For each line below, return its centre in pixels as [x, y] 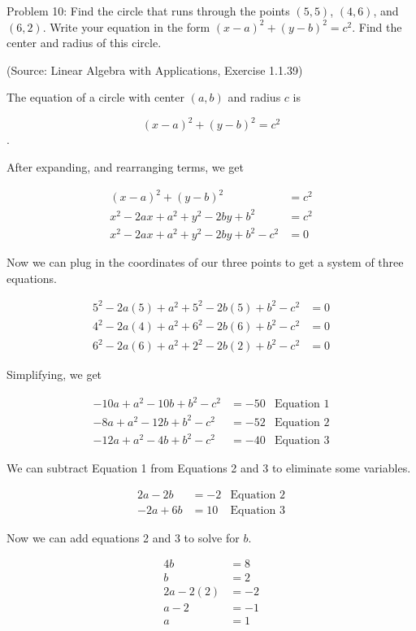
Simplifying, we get [54, 374]
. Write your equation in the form [126, 26]
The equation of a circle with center [96, 97]
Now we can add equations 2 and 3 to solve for [123, 537]
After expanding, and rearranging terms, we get [125, 167]
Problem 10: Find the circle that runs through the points [148, 11]
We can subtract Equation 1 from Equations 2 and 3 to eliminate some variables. [209, 468]
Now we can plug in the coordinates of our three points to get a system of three [205, 262]
